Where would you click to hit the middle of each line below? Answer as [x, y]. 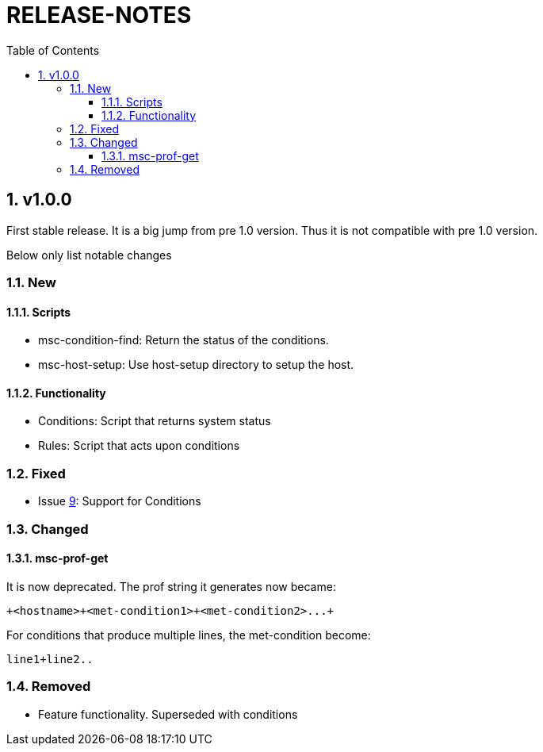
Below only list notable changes [89, 255]
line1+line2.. [50, 659]
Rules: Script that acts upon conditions [139, 446]
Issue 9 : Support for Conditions [120, 501]
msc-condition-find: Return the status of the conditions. [184, 340]
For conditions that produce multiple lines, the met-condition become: [189, 635]
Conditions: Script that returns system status [155, 421]
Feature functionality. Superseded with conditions [168, 714]
